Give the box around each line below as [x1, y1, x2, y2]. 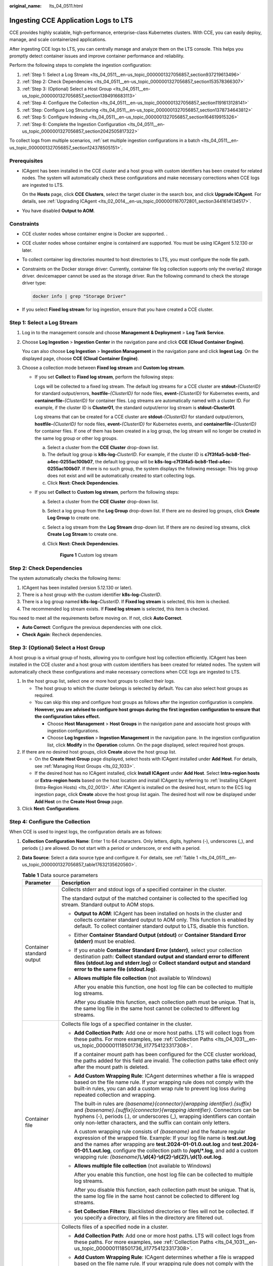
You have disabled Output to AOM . [22, 208, 95, 214]
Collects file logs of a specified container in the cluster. [61, 1020, 193, 1027]
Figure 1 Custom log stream [60, 552, 118, 558]
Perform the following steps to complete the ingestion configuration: [9, 62, 152, 68]
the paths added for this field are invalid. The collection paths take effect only [74, 1057, 259, 1064]
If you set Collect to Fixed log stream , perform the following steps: [34, 374, 174, 380]
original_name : [9, 3, 42, 9]
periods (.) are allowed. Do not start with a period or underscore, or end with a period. [22, 845, 201, 851]
